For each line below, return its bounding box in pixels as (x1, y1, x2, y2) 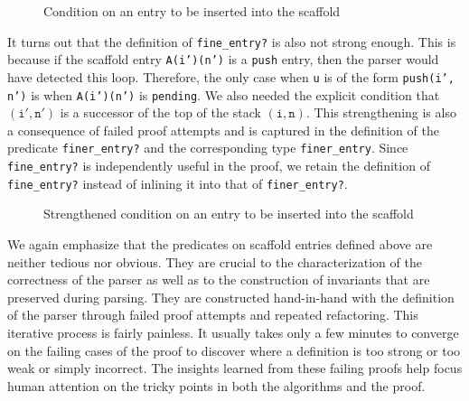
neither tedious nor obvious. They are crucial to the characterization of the (7, 252, 422, 271)
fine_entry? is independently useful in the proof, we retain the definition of (7, 156, 430, 175)
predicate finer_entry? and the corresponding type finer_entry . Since (7, 138, 408, 157)
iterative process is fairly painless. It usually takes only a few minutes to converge (7, 322, 459, 341)
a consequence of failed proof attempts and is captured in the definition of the (7, 120, 439, 139)
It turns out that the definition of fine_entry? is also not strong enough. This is (7, 32, 456, 51)
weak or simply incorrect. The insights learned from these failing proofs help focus (7, 359, 463, 378)
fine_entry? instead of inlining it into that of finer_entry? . (7, 173, 348, 192)
